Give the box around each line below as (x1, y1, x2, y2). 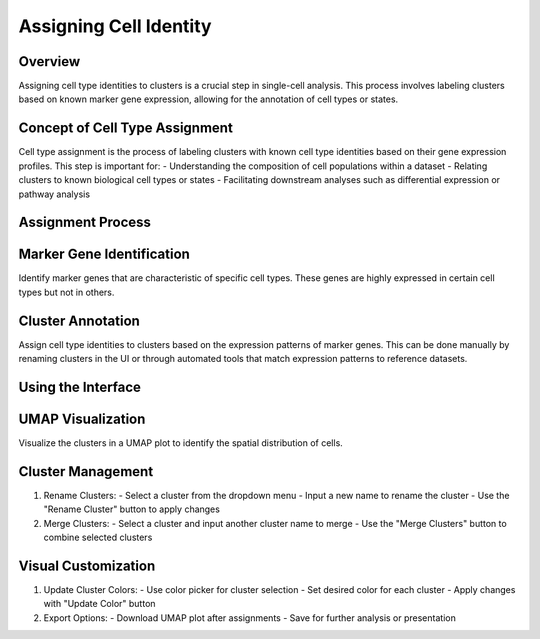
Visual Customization (18, 557, 156, 574)
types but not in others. (18, 286, 115, 298)
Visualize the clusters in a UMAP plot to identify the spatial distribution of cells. (18, 437, 344, 449)
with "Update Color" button (43, 598, 156, 610)
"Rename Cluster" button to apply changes (43, 503, 220, 515)
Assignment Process (18, 214, 152, 231)
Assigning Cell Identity (18, 15, 212, 37)
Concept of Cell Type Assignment (18, 120, 234, 137)
